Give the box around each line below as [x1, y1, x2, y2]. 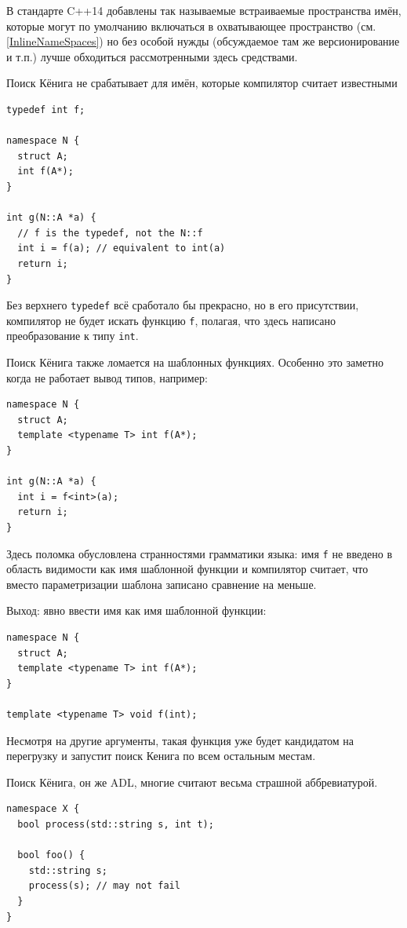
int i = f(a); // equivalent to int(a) [17, 243, 226, 254]
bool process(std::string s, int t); [17, 818, 214, 830]
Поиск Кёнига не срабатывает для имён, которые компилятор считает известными [6, 75, 398, 91]
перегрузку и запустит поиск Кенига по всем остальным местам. [6, 747, 316, 764]
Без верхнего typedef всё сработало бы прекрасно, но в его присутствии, [6, 297, 359, 313]
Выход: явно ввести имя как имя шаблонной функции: [6, 602, 267, 619]
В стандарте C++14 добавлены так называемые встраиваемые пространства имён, [6, 2, 402, 18]
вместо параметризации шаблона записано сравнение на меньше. [6, 575, 317, 592]
